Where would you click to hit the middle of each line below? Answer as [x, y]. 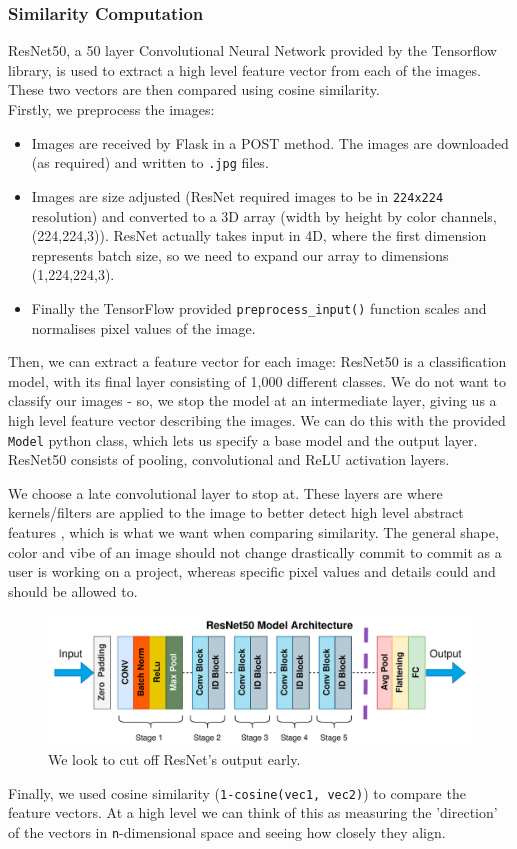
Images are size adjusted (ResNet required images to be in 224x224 [237, 195]
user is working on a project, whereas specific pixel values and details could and [252, 571]
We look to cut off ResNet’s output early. [174, 758]
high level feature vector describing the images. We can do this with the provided [257, 419]
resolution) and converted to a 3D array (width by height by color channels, [264, 215]
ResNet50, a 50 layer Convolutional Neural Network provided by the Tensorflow [252, 50]
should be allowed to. [73, 590]
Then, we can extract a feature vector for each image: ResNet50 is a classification [257, 361]
